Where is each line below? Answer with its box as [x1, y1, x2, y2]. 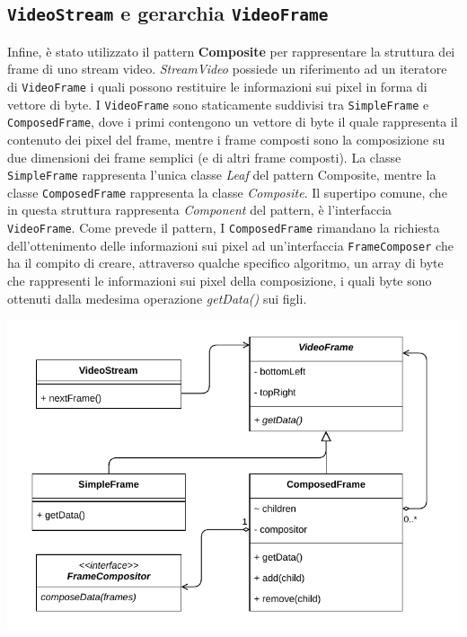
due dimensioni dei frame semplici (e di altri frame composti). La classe [7, 147, 401, 166]
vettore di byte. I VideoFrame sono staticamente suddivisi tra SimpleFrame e [7, 94, 429, 113]
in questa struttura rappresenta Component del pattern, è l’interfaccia [7, 200, 392, 219]
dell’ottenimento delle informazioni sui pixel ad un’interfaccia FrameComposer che [7, 235, 454, 254]
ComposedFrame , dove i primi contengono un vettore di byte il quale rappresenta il [7, 112, 458, 131]
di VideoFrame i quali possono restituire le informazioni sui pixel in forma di [7, 76, 427, 95]
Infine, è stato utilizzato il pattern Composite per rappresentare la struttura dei [7, 41, 455, 60]
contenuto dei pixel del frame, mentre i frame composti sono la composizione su [7, 129, 445, 148]
